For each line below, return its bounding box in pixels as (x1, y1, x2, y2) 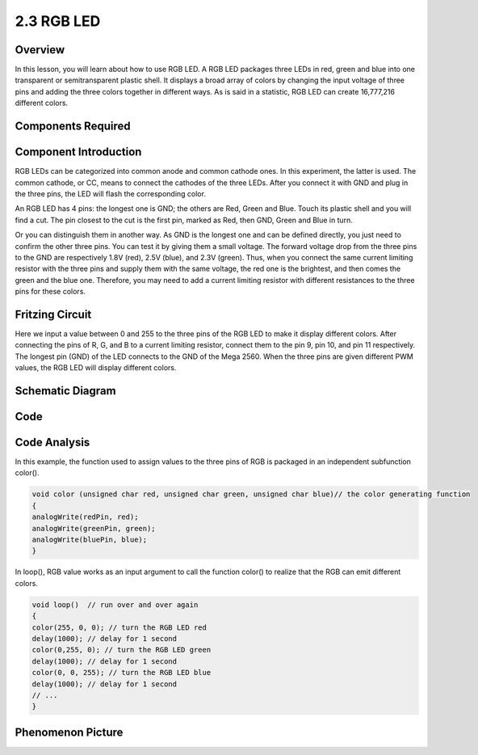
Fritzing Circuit (15, 307, 92, 321)
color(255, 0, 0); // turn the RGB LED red (31, 622, 208, 632)
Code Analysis (15, 435, 90, 449)
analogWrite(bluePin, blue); (31, 535, 148, 545)
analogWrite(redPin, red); (31, 512, 139, 521)
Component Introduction (15, 146, 142, 159)
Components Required (15, 120, 131, 133)
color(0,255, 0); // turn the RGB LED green (31, 645, 212, 655)
